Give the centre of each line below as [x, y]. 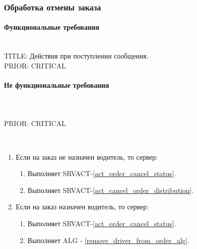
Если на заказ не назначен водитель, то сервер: [87, 156]
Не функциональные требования [57, 85]
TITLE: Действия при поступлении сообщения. [76, 56]
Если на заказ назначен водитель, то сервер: [82, 207]
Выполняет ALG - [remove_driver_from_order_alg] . [108, 240]
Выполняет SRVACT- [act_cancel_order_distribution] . [110, 190]
